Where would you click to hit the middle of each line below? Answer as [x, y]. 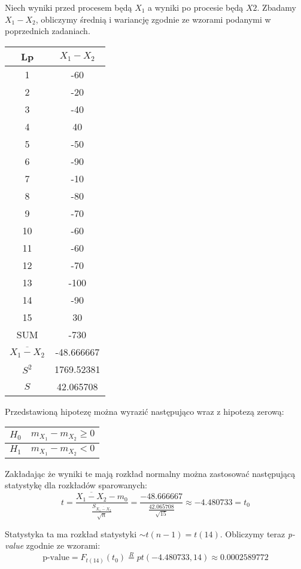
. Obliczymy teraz [253, 533]
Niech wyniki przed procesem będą [69, 7]
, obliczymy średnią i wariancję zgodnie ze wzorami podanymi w [153, 19]
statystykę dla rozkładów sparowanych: [76, 485]
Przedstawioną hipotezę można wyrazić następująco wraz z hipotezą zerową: [145, 411]
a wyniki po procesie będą [196, 7]
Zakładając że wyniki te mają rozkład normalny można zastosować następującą [150, 473]
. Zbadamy [276, 7]
